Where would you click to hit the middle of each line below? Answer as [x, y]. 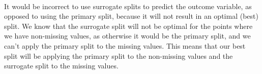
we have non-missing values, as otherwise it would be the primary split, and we [127, 36]
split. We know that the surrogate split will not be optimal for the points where [128, 26]
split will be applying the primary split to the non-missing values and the [119, 55]
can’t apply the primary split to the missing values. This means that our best [125, 45]
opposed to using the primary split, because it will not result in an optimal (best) [131, 16]
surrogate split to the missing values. [61, 66]
